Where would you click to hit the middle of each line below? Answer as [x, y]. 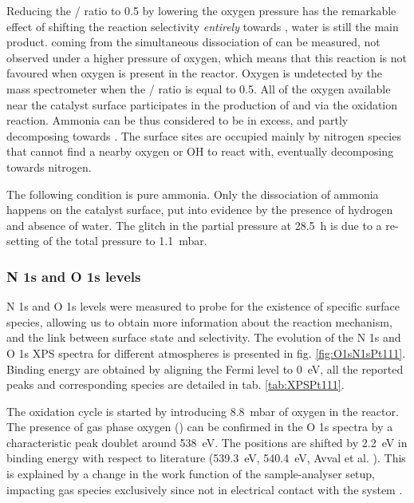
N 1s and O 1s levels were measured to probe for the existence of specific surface [203, 306]
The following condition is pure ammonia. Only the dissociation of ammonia [193, 194]
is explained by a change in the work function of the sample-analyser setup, [191, 474]
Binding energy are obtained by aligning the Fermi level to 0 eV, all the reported [205, 368]
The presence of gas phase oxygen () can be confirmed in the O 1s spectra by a [200, 427]
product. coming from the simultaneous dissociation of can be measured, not [193, 42]
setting [23, 241]
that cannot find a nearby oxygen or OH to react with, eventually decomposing [200, 151]
